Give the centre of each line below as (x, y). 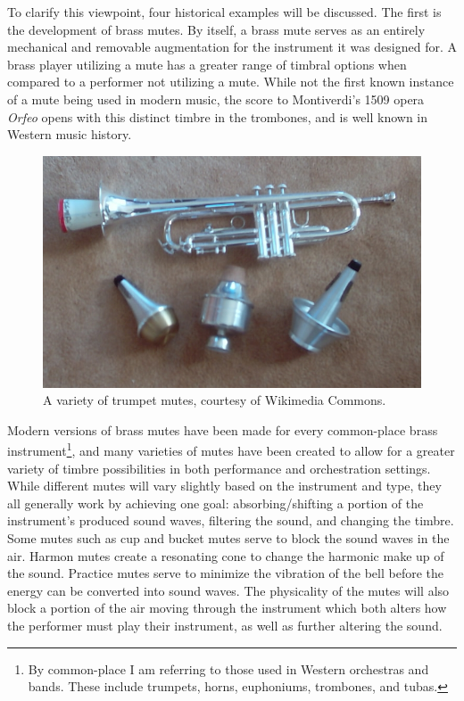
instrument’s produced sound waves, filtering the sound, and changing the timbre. (231, 520)
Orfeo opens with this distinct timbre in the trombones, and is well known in (218, 116)
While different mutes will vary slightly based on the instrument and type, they (224, 486)
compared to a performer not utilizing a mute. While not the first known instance (231, 82)
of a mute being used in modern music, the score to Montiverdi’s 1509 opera (216, 99)
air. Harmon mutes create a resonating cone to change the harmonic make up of (226, 555)
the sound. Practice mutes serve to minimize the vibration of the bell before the (226, 573)
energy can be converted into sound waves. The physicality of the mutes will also (228, 590)
